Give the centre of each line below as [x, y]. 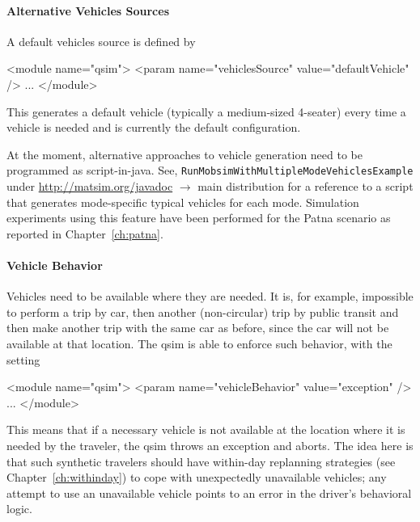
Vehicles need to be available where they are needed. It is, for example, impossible [210, 296]
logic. [19, 509]
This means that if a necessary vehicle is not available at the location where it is [206, 429]
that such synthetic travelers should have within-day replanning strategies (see [201, 461]
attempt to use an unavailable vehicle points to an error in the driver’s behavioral [209, 493]
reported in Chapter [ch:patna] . [85, 233]
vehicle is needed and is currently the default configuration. [154, 127]
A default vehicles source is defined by [101, 41]
